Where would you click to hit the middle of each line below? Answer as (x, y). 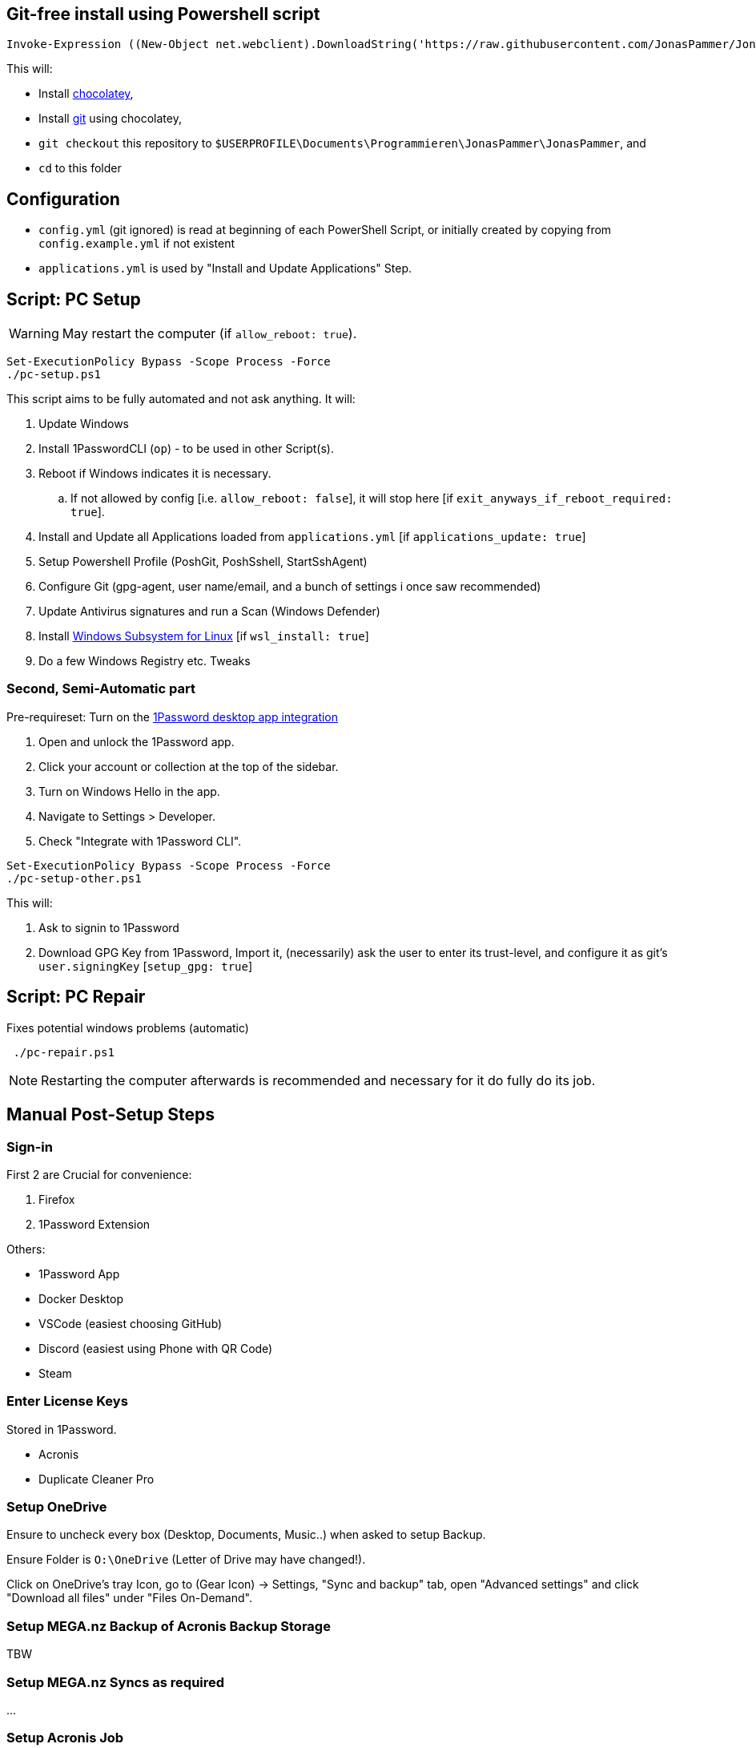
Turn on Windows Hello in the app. (129, 791)
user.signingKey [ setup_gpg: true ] (146, 966)
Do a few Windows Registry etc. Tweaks (145, 661)
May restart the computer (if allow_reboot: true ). (209, 334)
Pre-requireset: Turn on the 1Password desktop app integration (173, 717)
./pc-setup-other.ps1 (74, 878)
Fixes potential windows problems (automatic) (128, 1027)
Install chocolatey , (86, 94)
